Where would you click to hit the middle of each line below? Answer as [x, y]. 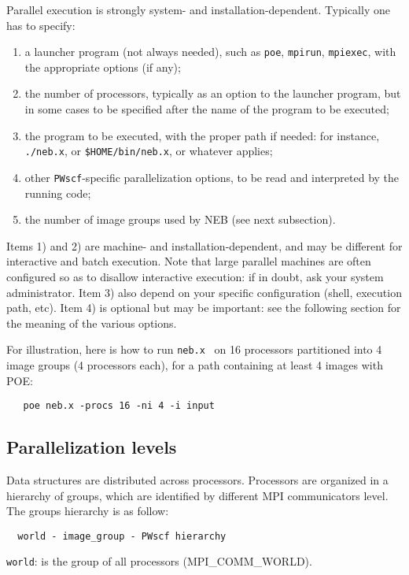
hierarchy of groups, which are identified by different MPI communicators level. [197, 495]
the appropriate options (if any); [103, 67]
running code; [58, 193]
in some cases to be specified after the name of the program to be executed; [207, 109]
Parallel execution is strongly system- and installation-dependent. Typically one [198, 9]
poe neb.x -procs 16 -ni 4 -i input [119, 406]
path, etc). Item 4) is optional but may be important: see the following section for [204, 308]
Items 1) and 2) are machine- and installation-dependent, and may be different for [204, 245]
